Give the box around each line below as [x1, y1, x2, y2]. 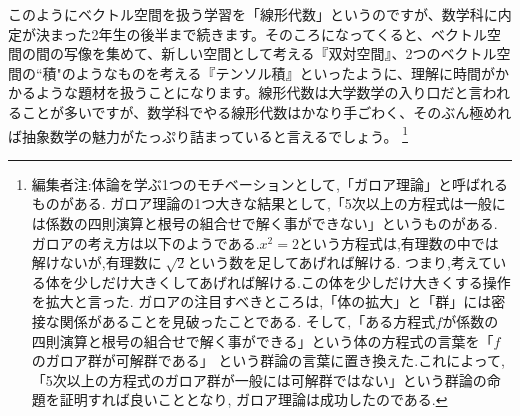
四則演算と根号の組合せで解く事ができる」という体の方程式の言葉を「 [31, 330, 494, 351]
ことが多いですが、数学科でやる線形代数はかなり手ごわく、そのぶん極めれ [21, 101, 512, 122]
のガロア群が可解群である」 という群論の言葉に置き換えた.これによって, [31, 350, 505, 371]
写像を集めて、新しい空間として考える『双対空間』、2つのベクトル [63, 43, 497, 64]
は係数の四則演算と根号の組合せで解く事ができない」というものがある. [31, 213, 498, 233]
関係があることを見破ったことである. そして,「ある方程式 [59, 310, 436, 331]
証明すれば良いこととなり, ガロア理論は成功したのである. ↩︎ [59, 389, 448, 410]
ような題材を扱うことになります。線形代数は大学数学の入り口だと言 [35, 82, 483, 103]
